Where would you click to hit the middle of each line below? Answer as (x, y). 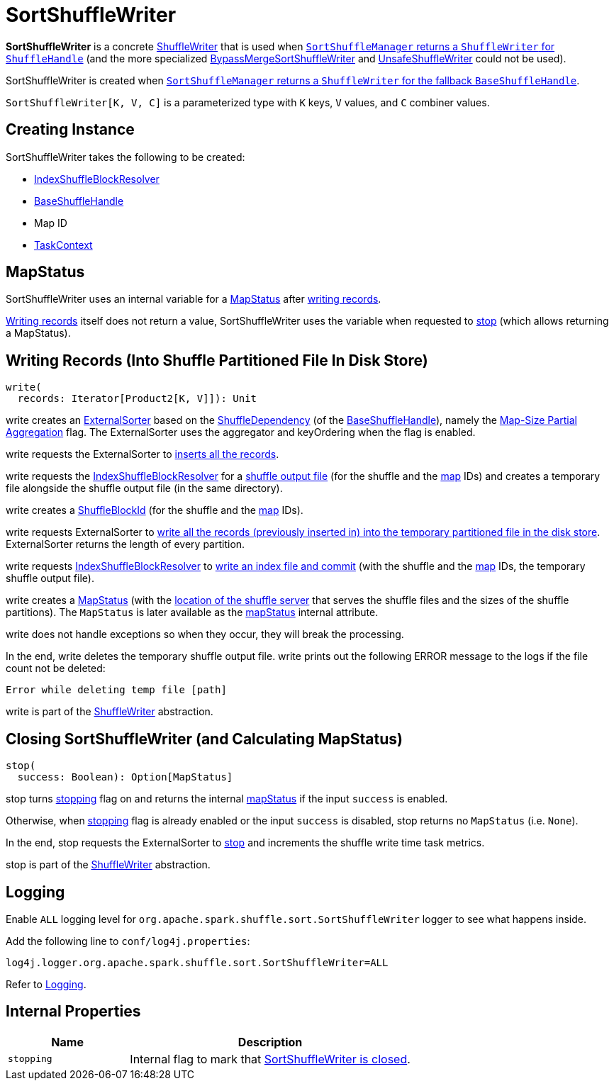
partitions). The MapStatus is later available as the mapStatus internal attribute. (192, 612)
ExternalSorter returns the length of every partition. (125, 544)
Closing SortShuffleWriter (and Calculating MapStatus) (204, 739)
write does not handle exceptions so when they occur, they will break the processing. (205, 634)
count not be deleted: (56, 668)
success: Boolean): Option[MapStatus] (125, 777)
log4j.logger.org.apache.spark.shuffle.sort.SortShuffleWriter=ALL (197, 962)
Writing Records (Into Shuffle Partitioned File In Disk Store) (217, 360)
